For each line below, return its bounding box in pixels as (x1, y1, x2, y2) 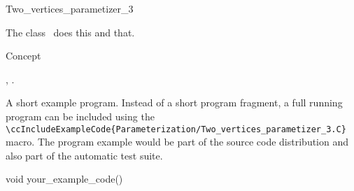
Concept (6, 48, 41, 63)
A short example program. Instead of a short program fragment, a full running (6, 95, 343, 110)
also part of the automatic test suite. (6, 148, 163, 162)
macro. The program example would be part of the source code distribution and (6, 134, 349, 149)
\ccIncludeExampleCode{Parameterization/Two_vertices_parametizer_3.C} (6, 124, 346, 134)
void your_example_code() (6, 171, 123, 186)
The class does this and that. (6, 24, 135, 39)
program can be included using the (6, 108, 155, 123)
